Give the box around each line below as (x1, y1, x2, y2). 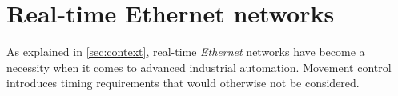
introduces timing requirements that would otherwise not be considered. (6, 74, 360, 91)
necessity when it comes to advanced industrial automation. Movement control (6, 58, 392, 75)
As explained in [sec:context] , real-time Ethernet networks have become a (6, 43, 365, 60)
